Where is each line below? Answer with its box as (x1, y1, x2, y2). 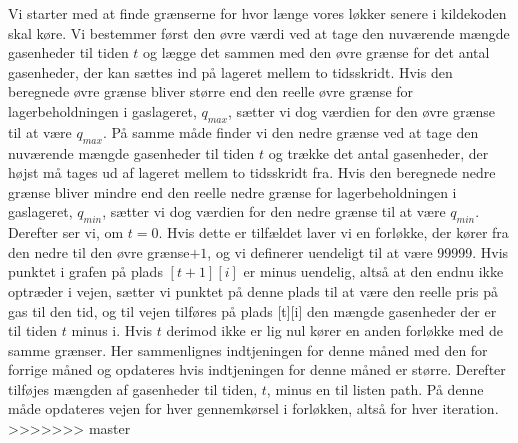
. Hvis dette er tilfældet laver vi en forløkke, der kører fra (158, 222, 509, 243)
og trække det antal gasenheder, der (268, 142, 489, 163)
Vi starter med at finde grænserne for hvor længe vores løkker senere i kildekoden (8, 3, 507, 23)
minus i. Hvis (71, 320, 153, 341)
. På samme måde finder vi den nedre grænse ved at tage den (102, 121, 479, 142)
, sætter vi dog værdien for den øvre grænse (227, 100, 496, 121)
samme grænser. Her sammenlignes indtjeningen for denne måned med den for (8, 339, 488, 360)
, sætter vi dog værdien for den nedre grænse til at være (102, 201, 446, 222)
